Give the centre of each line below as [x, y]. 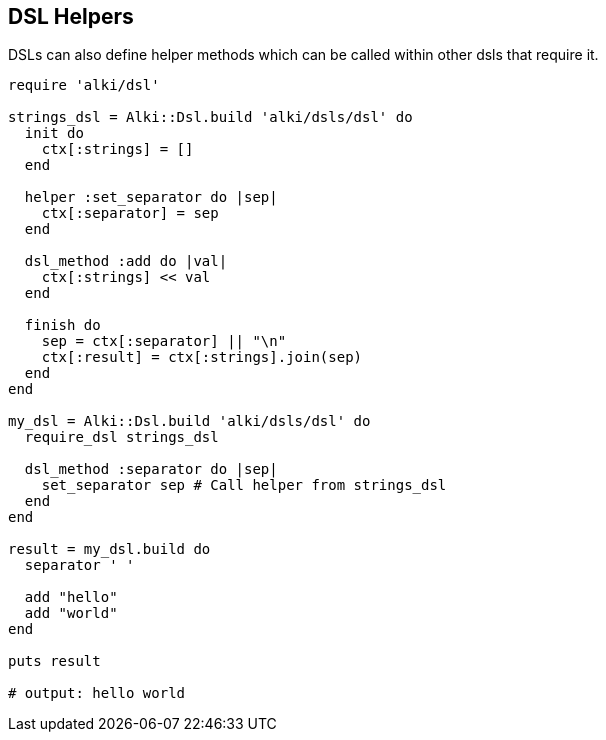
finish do [62, 325]
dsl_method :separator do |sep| [151, 469]
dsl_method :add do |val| [126, 261]
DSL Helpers [71, 16]
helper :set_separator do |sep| [151, 197]
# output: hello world [97, 693]
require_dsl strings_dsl [121, 437]
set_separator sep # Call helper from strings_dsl [244, 485]
